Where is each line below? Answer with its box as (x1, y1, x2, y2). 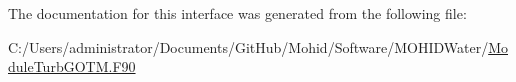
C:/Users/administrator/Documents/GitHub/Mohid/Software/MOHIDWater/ (8, 36, 489, 57)
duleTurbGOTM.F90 (8, 56, 136, 77)
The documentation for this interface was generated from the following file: (8, 3, 467, 23)
